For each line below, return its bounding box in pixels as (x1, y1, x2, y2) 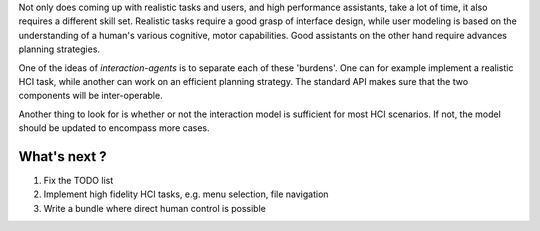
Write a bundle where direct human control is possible (43, 202, 267, 214)
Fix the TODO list (43, 175, 114, 187)
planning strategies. (18, 43, 100, 55)
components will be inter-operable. (18, 90, 164, 102)
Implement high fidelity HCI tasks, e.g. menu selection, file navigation (43, 188, 329, 200)
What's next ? (18, 148, 107, 165)
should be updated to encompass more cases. (18, 122, 210, 134)
